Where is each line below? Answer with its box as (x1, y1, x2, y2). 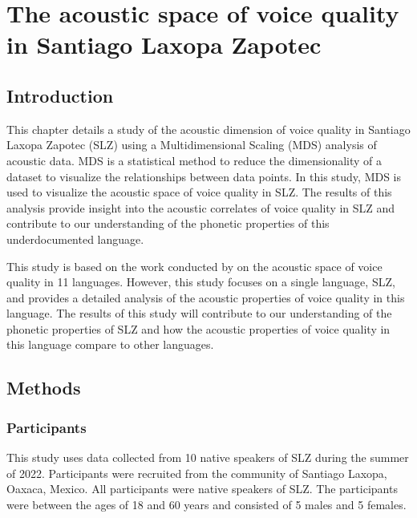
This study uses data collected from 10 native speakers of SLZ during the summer (6, 449, 409, 466)
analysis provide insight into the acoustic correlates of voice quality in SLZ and (6, 199, 395, 216)
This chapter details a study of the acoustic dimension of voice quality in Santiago (6, 120, 411, 137)
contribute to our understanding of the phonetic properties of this (6, 215, 330, 232)
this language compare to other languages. (6, 336, 214, 353)
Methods (6, 375, 81, 400)
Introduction (6, 83, 114, 107)
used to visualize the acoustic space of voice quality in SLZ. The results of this (6, 184, 392, 200)
